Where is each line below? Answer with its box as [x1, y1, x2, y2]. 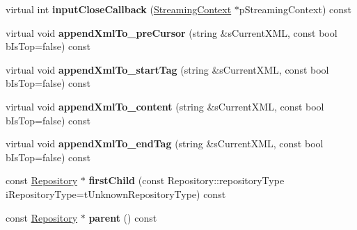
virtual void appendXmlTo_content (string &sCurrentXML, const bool [6, 99, 324, 113]
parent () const [88, 210, 157, 224]
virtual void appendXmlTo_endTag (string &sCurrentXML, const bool [6, 136, 324, 151]
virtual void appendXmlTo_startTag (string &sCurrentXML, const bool [6, 62, 329, 76]
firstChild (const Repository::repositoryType [88, 173, 285, 188]
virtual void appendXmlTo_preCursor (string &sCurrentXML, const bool [6, 25, 338, 40]
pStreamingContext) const [239, 2, 351, 16]
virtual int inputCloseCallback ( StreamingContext [6, 2, 232, 16]
